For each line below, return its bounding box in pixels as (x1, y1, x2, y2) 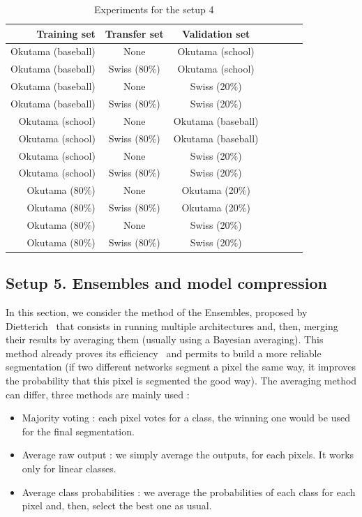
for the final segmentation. (22, 424, 135, 438)
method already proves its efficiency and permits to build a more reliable (6, 345, 322, 360)
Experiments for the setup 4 (94, 2, 214, 16)
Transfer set (105, 26, 164, 40)
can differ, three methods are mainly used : (6, 387, 190, 401)
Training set (36, 26, 96, 40)
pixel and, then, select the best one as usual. (22, 498, 212, 513)
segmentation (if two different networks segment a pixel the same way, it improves (6, 359, 356, 374)
